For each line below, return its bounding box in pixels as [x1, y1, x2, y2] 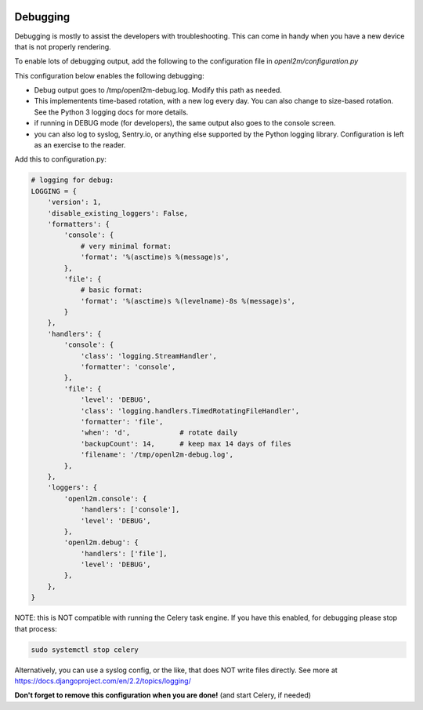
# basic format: [80, 286, 143, 294]
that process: [14, 624, 58, 633]
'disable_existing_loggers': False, [47, 209, 188, 217]
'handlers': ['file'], [80, 549, 168, 558]
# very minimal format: [80, 242, 172, 250]
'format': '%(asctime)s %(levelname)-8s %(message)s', [80, 297, 296, 305]
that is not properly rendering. [14, 42, 111, 51]
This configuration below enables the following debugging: [14, 71, 204, 80]
